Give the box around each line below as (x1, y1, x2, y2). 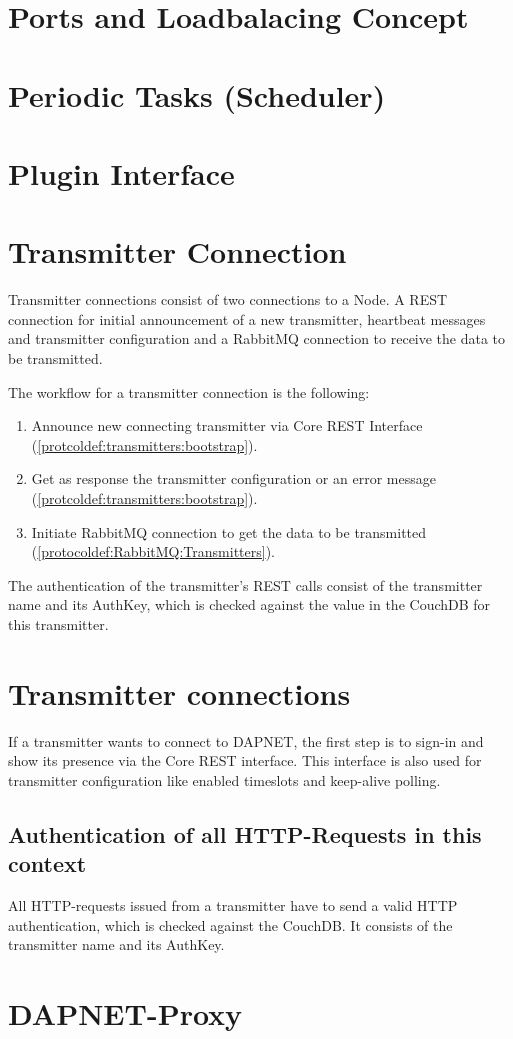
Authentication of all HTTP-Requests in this (8, 818, 482, 849)
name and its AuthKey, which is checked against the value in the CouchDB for (8, 594, 491, 615)
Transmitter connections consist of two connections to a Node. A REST (8, 289, 448, 310)
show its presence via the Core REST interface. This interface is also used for (8, 750, 482, 771)
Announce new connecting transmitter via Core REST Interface (31, 415, 423, 436)
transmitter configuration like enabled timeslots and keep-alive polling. (8, 769, 441, 790)
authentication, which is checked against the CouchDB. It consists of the (8, 914, 453, 935)
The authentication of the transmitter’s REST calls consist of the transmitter (8, 574, 483, 595)
